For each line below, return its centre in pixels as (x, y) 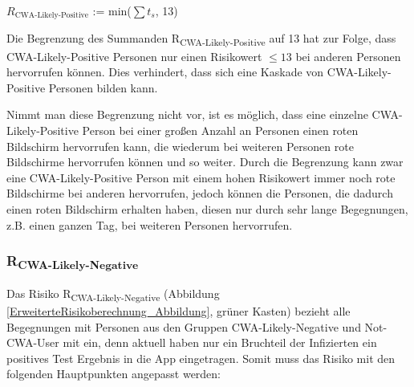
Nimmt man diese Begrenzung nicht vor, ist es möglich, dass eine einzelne (187, 114)
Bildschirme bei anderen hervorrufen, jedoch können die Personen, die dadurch (200, 193)
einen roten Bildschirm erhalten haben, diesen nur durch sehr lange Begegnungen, (207, 208)
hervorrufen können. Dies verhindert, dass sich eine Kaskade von (165, 72)
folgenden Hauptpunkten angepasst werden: (114, 374)
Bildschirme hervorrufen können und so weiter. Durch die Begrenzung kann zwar (205, 162)
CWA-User (33, 342)
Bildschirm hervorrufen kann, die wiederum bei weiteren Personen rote (180, 146)
